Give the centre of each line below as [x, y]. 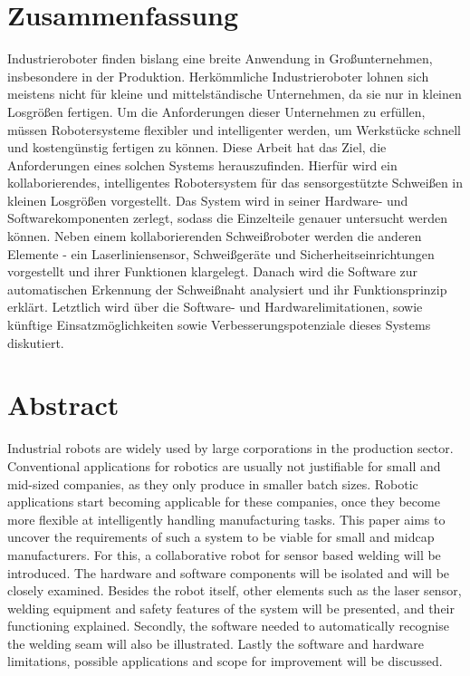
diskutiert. [36, 342]
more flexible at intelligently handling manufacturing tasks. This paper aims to [226, 519]
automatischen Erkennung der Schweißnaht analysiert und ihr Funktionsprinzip [227, 289]
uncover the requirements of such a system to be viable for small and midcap [221, 537]
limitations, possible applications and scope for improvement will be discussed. [225, 661]
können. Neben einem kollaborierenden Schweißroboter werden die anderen [215, 236]
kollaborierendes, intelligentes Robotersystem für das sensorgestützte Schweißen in [235, 183]
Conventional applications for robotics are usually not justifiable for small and [224, 465]
